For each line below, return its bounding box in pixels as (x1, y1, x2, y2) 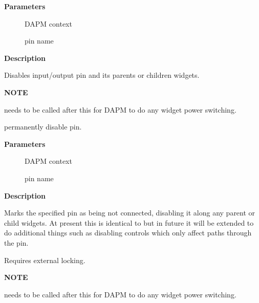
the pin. (4, 237, 29, 248)
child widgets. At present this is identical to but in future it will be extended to (4, 217, 254, 228)
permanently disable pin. (4, 121, 82, 132)
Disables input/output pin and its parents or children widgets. (4, 70, 200, 80)
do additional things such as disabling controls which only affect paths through (4, 227, 252, 238)
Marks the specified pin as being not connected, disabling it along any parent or (4, 207, 255, 218)
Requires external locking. (4, 254, 85, 265)
